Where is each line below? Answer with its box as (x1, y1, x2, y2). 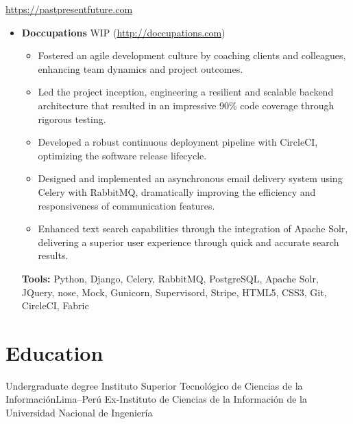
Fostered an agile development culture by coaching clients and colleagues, (38, 48, 346, 63)
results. (38, 248, 69, 263)
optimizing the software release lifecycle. (38, 148, 207, 162)
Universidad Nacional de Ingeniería (5, 405, 153, 419)
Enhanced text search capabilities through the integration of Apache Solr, (38, 221, 348, 236)
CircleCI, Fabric (21, 298, 89, 313)
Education (5, 338, 104, 366)
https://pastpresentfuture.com (5, 2, 133, 16)
